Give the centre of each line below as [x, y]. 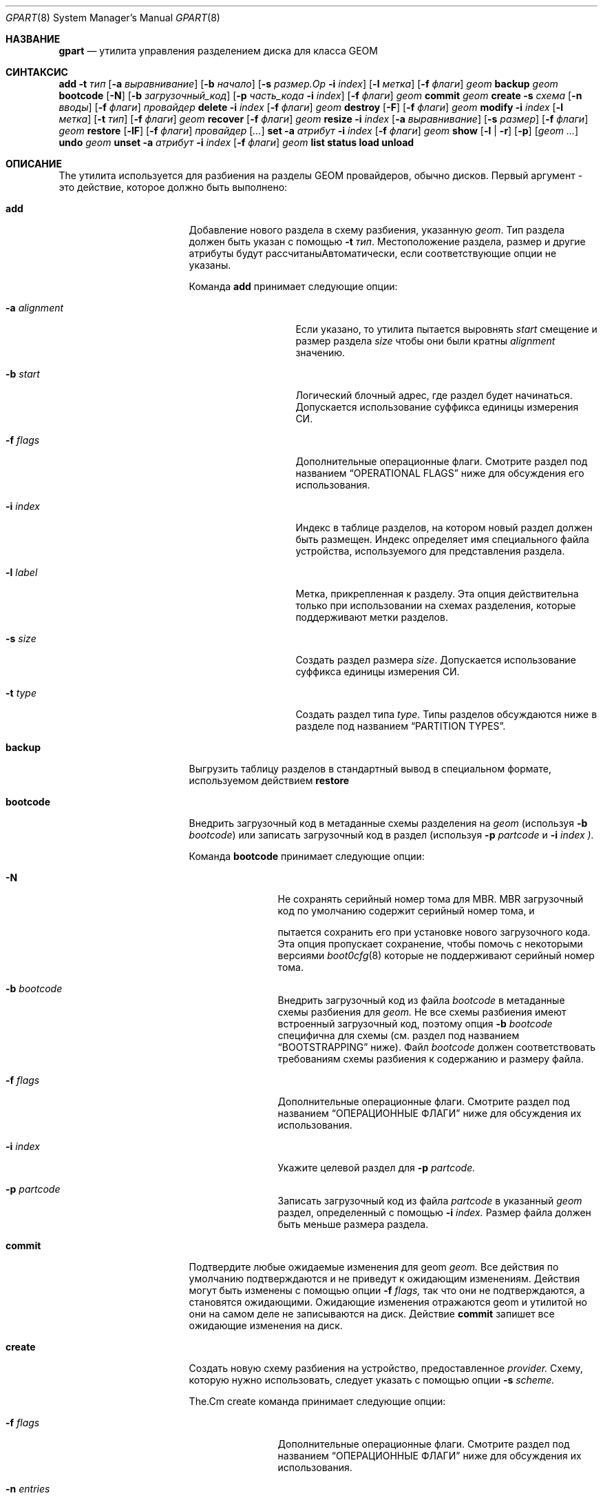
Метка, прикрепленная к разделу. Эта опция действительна [437, 594]
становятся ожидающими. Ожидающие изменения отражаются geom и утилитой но [388, 1302]
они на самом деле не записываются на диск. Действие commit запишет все [372, 1314]
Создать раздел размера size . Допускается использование [436, 660]
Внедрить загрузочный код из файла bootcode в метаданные [421, 1000]
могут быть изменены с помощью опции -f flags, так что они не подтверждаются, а [387, 1290]
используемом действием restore [269, 780]
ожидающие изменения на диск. [266, 1325]
